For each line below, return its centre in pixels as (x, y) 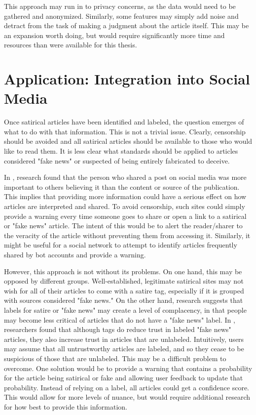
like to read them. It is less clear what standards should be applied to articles (121, 151)
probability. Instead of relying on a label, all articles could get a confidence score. (127, 387)
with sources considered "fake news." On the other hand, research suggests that (124, 300)
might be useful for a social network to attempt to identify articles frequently (121, 245)
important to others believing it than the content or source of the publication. (122, 187)
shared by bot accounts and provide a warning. (75, 254)
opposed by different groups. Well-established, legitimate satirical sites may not (124, 281)
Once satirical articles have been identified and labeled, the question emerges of (124, 122)
